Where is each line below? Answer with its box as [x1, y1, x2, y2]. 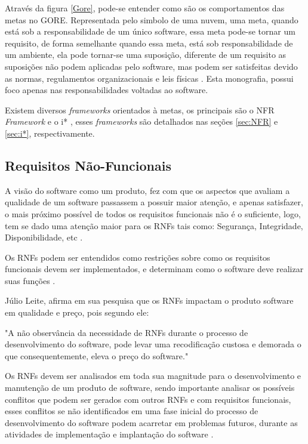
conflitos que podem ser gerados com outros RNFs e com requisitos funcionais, [5, 393, 291, 405]
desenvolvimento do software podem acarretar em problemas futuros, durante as [5, 416, 298, 428]
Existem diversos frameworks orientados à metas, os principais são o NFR [5, 103, 275, 116]
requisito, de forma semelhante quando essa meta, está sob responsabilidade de [5, 36, 293, 49]
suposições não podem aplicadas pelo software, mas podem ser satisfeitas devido [5, 60, 298, 72]
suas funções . [5, 274, 56, 286]
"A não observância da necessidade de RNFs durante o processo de [5, 326, 248, 338]
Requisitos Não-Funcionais [5, 156, 172, 174]
